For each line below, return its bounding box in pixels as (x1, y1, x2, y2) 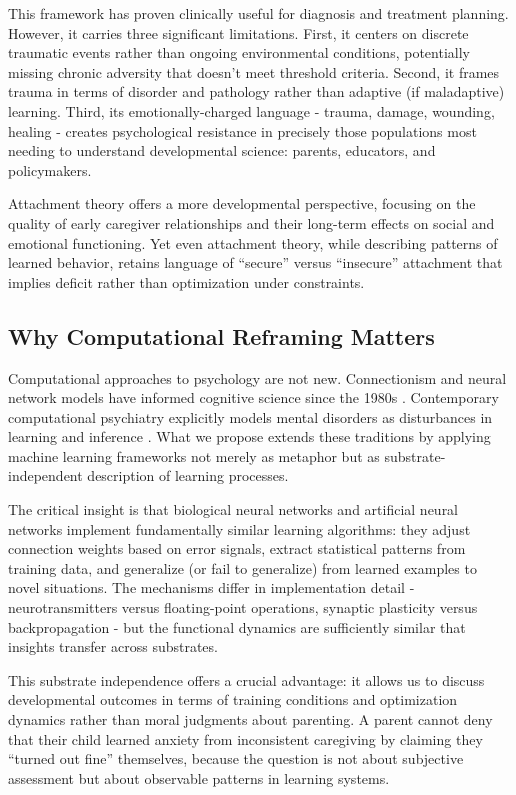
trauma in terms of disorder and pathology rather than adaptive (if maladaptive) (8, 81, 505, 102)
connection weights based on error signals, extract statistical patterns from (8, 538, 466, 559)
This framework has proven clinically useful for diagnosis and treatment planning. (8, 3, 509, 23)
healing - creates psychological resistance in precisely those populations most (8, 120, 477, 141)
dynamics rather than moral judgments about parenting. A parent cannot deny (8, 709, 493, 730)
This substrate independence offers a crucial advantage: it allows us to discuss (8, 669, 485, 690)
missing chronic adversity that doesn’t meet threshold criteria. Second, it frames (8, 61, 500, 82)
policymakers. (8, 159, 92, 180)
